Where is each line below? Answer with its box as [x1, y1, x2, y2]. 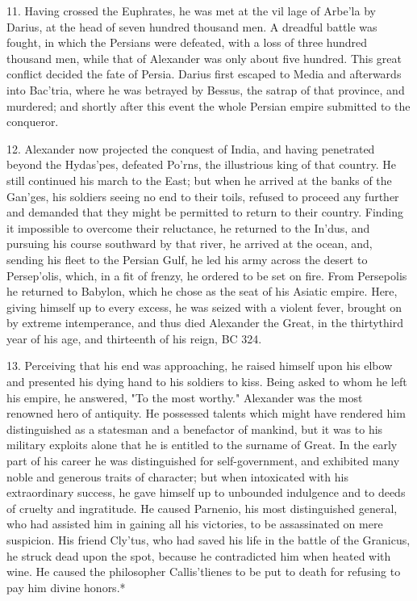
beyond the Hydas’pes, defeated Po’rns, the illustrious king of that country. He [6, 156, 396, 173]
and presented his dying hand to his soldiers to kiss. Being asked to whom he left [6, 373, 407, 390]
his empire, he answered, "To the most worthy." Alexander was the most [6, 389, 363, 406]
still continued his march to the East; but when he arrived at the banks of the [6, 171, 392, 188]
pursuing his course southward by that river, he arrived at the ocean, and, [6, 235, 373, 252]
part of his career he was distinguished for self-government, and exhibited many [6, 452, 400, 469]
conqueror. [6, 113, 59, 130]
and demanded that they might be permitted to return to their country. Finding [6, 204, 404, 221]
